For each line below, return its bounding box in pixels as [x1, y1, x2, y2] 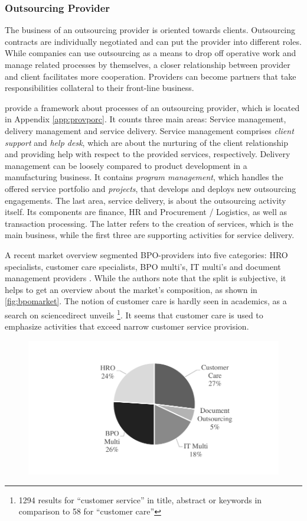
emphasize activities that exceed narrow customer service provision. [5, 320, 249, 333]
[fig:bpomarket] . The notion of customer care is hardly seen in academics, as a [5, 295, 287, 307]
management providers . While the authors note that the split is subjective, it [5, 272, 286, 284]
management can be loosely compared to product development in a [5, 159, 247, 171]
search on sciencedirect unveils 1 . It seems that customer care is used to [5, 307, 263, 321]
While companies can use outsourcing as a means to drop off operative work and [5, 47, 296, 59]
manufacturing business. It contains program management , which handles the [5, 171, 283, 183]
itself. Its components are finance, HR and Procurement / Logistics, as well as [5, 206, 287, 218]
